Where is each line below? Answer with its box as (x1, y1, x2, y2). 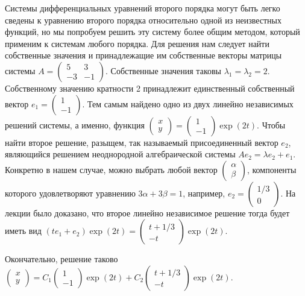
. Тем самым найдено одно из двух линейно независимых (82, 97, 294, 110)
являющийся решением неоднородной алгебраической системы (5, 148, 236, 160)
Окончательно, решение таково (5, 253, 118, 265)
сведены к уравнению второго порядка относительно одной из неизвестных (5, 13, 281, 26)
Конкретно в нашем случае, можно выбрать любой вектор (5, 163, 218, 175)
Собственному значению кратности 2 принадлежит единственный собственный (5, 81, 295, 94)
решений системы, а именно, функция (5, 118, 145, 131)
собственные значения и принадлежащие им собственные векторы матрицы (5, 49, 282, 61)
